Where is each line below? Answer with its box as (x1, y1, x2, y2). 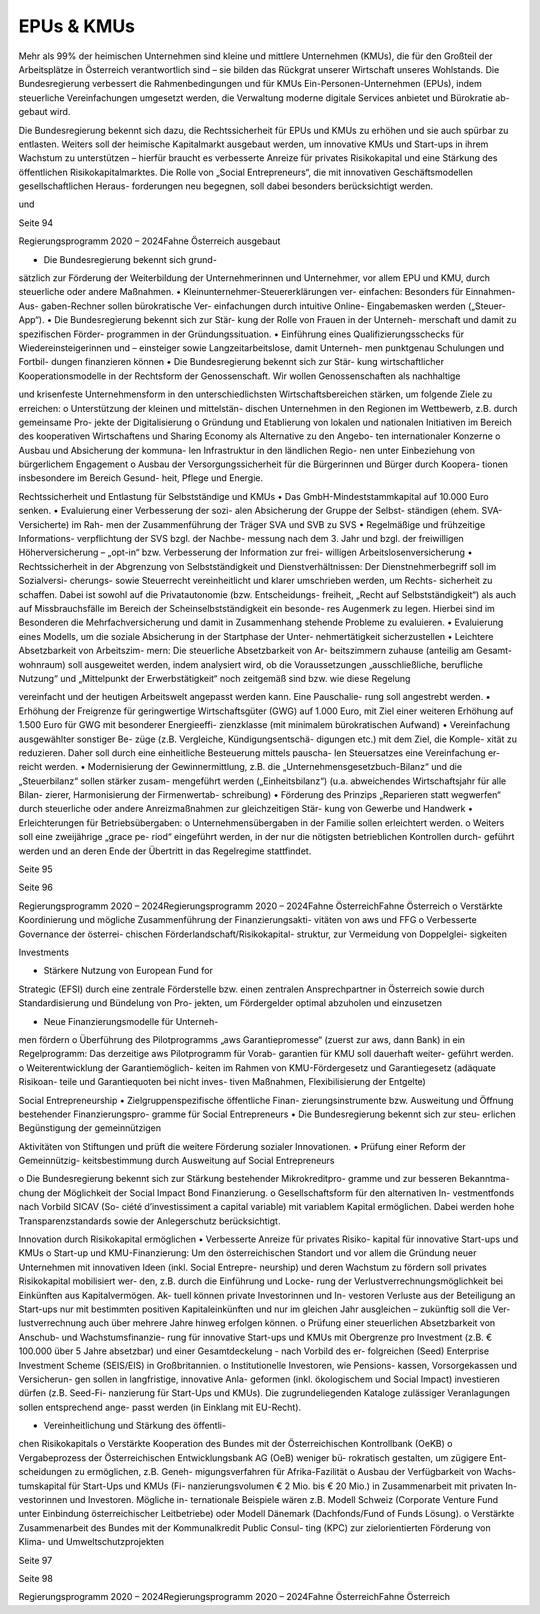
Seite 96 (18, 881, 54, 894)
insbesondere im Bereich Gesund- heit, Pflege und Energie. (18, 472, 264, 484)
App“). (18, 314, 45, 326)
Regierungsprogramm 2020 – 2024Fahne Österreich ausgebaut (18, 235, 281, 247)
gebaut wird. (18, 106, 71, 118)
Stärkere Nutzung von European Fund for (43, 965, 214, 977)
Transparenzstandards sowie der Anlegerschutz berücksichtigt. (18, 1215, 281, 1227)
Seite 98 (18, 1573, 54, 1584)
